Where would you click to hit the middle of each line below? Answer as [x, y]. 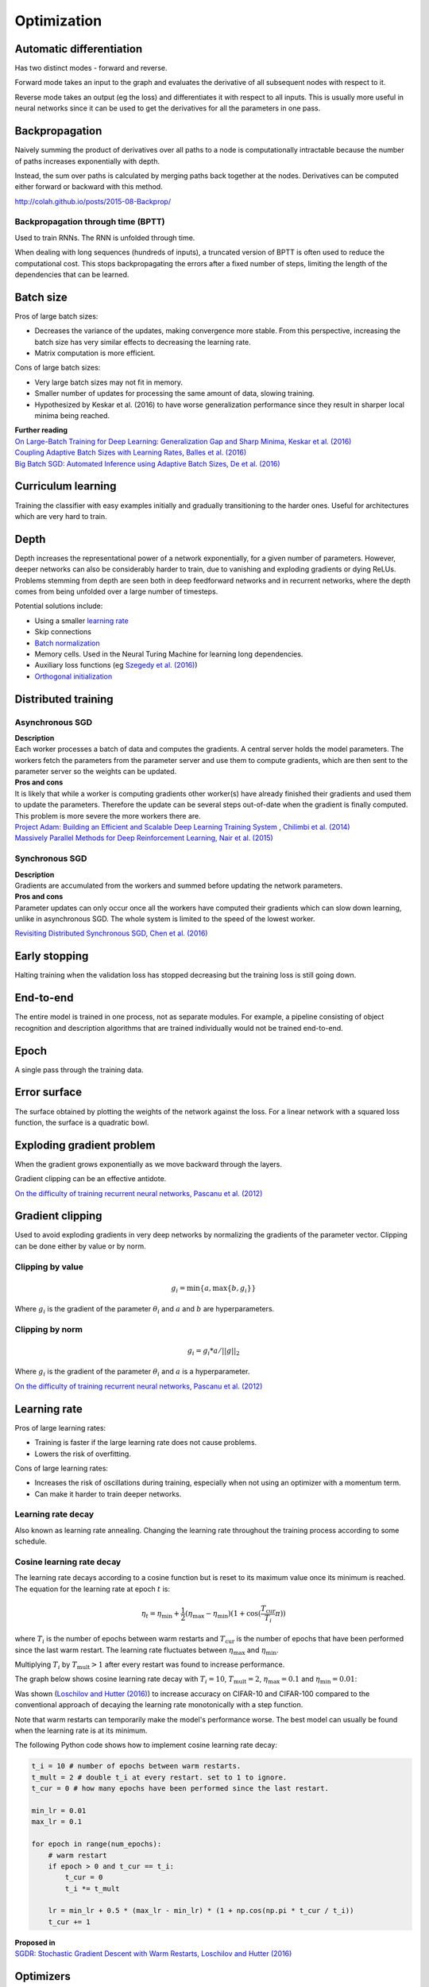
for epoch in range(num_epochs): [97, 1844]
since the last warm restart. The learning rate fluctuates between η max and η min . [147, 1651]
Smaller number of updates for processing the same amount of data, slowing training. [175, 393]
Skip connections [63, 632]
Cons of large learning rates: [62, 1468]
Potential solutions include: [59, 606]
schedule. [31, 1541]
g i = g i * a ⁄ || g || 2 [213, 1351]
